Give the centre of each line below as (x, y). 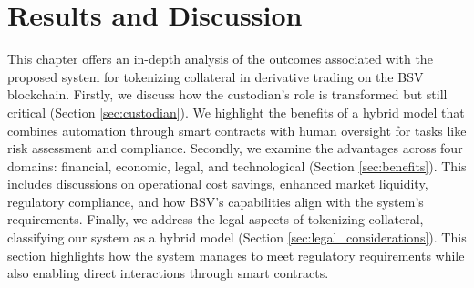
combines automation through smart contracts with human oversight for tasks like (237, 130)
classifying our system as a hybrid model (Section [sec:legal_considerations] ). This (237, 237)
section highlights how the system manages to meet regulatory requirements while (236, 255)
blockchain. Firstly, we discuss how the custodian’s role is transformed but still (227, 94)
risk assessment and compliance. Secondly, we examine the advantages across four (235, 148)
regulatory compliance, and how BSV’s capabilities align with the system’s (216, 201)
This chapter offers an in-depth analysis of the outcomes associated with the (220, 59)
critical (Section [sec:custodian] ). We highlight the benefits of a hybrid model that (236, 112)
